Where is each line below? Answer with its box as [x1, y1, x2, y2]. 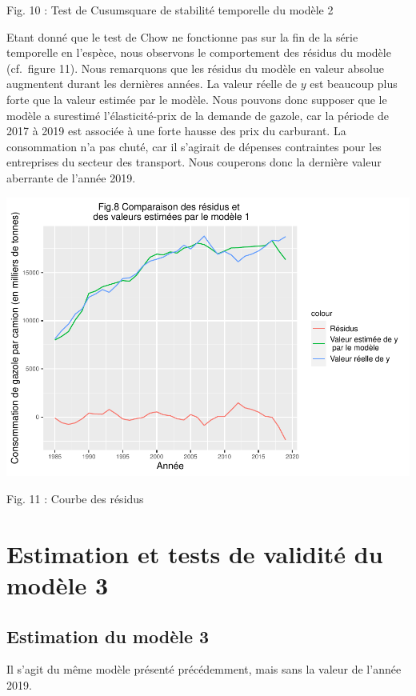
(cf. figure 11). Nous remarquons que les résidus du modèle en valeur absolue [6, 59, 384, 76]
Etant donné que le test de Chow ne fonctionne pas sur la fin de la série [6, 28, 358, 45]
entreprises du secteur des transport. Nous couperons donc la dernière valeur [6, 154, 382, 170]
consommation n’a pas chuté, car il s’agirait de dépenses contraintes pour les [6, 138, 382, 154]
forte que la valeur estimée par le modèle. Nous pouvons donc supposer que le [6, 90, 387, 107]
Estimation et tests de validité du [6, 537, 383, 570]
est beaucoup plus [310, 75, 398, 92]
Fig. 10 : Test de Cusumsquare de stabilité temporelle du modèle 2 [6, 2, 334, 18]
